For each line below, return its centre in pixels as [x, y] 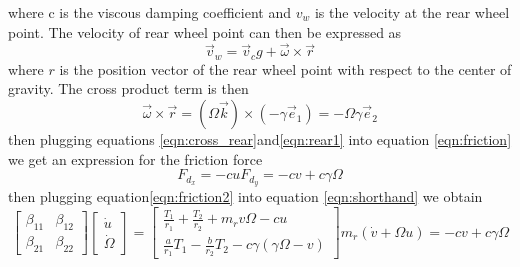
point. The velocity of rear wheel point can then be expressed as [205, 31]
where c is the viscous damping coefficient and [149, 12]
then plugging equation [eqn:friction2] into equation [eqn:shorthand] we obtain [245, 196]
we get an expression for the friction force [135, 158]
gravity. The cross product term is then [128, 88]
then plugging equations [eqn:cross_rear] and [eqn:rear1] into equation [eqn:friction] [260, 139]
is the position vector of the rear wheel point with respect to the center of [285, 68]
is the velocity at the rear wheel [412, 12]
